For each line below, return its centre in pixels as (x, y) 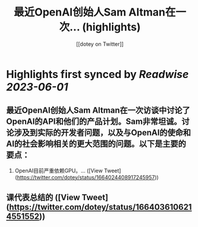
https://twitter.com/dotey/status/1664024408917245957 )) (88, 177)
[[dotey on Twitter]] (100, 44)
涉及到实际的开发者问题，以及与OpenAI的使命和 (103, 133)
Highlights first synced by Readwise (98, 74)
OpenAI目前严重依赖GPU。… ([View (59, 170)
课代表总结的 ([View (43, 198)
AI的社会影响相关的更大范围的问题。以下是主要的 (96, 144)
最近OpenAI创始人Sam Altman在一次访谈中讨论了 (98, 111)
